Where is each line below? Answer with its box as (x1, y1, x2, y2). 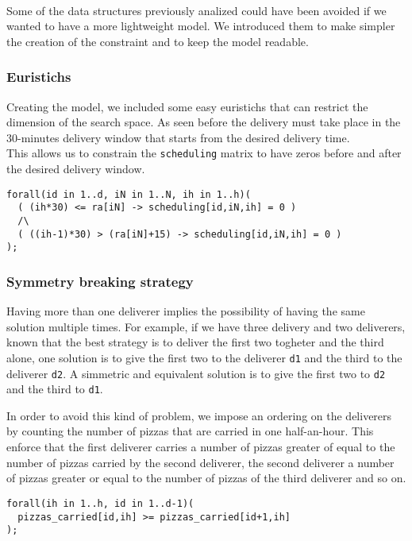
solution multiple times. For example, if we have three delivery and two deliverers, (6, 318, 406, 334)
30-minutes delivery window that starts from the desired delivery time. (6, 129, 350, 145)
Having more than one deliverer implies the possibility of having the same (6, 303, 365, 319)
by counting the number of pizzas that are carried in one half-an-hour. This (6, 423, 374, 439)
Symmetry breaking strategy (6, 271, 194, 291)
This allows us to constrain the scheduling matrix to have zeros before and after (6, 145, 402, 161)
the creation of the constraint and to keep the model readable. (6, 33, 309, 49)
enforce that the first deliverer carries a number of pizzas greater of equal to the (6, 439, 395, 455)
